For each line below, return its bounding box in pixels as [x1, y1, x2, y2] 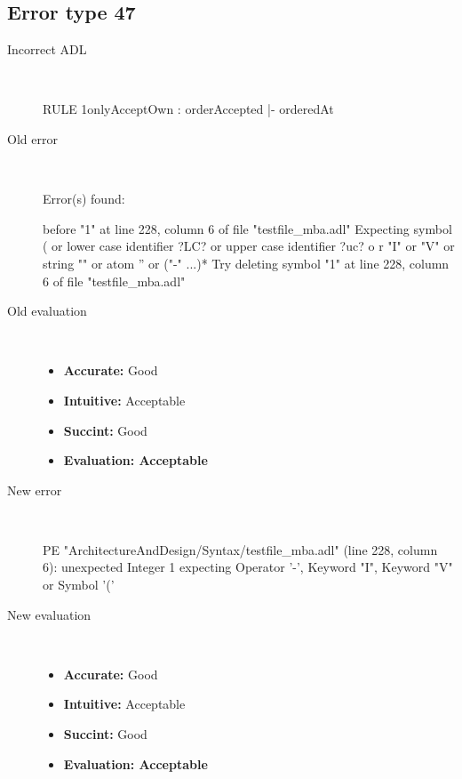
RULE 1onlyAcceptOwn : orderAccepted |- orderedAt [43, 100, 334, 118]
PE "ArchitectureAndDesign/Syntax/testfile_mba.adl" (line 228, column [43, 540, 438, 558]
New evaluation [7, 605, 92, 623]
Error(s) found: [43, 189, 125, 208]
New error [7, 480, 62, 499]
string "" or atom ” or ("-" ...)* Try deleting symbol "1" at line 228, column [43, 253, 450, 272]
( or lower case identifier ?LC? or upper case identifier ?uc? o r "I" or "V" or [43, 237, 455, 255]
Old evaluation [7, 301, 87, 320]
